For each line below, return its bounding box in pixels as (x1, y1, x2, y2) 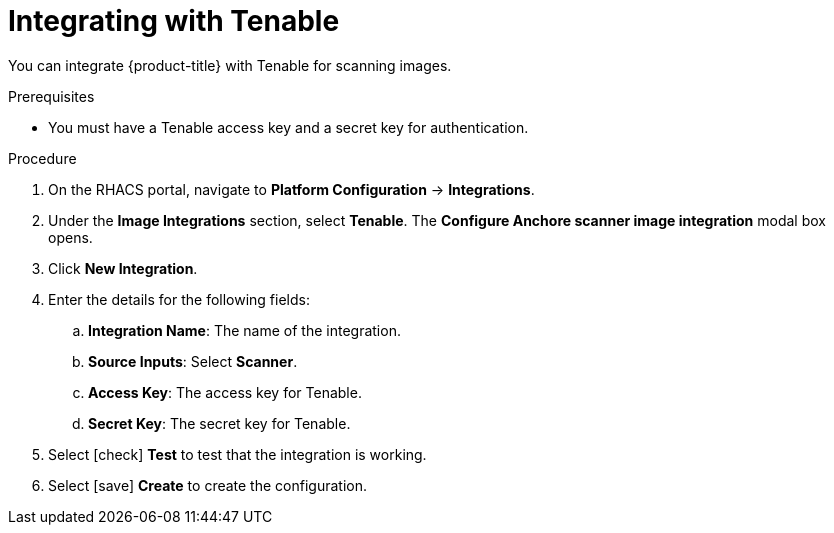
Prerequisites (8, 87, 95, 105)
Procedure (8, 149, 77, 167)
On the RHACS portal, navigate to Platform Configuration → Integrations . (48, 180, 535, 198)
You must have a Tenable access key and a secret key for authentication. (48, 118, 529, 136)
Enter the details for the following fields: (48, 290, 310, 308)
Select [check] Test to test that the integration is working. (48, 445, 427, 463)
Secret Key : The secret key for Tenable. (88, 414, 351, 432)
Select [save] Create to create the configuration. (48, 476, 367, 494)
